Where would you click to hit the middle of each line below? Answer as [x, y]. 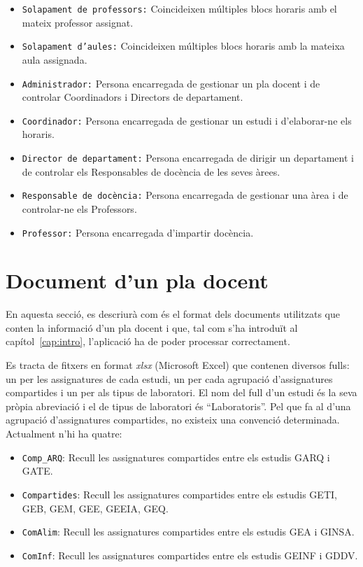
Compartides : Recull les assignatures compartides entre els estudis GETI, [179, 494]
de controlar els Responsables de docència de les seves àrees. [151, 171]
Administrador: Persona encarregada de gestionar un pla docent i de [171, 83]
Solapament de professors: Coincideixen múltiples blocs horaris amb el [179, 8]
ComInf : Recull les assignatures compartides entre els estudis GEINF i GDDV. [190, 555]
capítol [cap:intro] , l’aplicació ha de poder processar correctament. [148, 341]
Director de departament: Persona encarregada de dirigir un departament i [188, 157]
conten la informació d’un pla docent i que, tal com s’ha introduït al [152, 327]
